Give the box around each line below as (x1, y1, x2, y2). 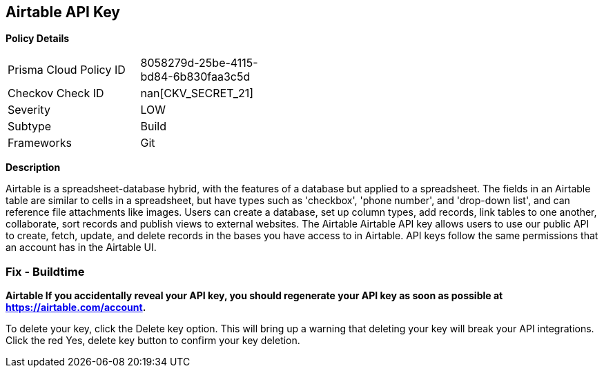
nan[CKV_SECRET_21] (140, 86, 254, 101)
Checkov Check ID (8, 86, 104, 101)
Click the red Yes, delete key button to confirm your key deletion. (6, 334, 300, 347)
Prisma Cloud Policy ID (8, 63, 126, 77)
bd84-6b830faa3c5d (140, 70, 251, 84)
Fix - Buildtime (6, 264, 85, 279)
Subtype (8, 119, 52, 134)
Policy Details (6, 32, 70, 45)
